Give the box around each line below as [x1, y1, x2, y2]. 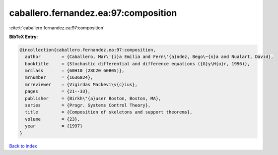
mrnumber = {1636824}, [25, 75, 93, 80]
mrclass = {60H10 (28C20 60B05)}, [25, 68, 125, 74]
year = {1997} [25, 123, 83, 129]
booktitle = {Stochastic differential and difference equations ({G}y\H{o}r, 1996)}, [25, 61, 250, 66]
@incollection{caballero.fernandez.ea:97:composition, [19, 47, 156, 52]
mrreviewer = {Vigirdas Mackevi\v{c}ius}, [25, 82, 138, 87]
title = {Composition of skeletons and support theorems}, [25, 109, 193, 115]
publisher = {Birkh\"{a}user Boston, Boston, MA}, [25, 96, 161, 101]
